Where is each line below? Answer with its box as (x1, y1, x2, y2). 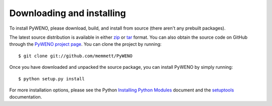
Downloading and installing (9, 8, 126, 19)
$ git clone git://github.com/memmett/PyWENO (18, 53, 133, 59)
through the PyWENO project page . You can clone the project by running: (9, 41, 162, 47)
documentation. (9, 94, 42, 100)
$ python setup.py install (18, 76, 85, 81)
